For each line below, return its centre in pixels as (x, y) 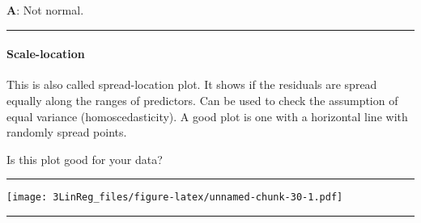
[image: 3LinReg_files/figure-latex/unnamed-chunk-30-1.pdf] (175, 198)
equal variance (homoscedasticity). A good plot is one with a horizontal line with (207, 116)
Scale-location (46, 54)
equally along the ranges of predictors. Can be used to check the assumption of (202, 100)
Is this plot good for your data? (85, 159)
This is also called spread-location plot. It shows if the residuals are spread (192, 84)
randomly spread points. (67, 132)
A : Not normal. (45, 10)
